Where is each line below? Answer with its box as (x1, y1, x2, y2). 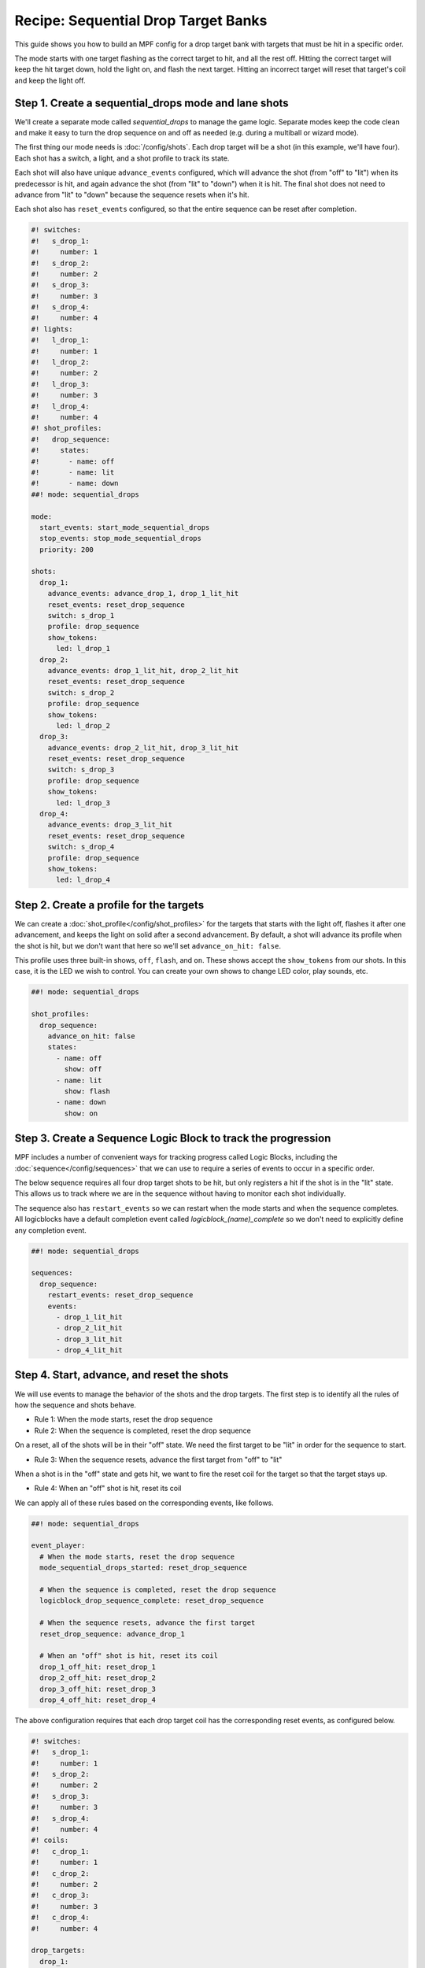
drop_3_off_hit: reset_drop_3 (39, 1685, 157, 1693)
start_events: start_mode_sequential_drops (39, 523, 210, 531)
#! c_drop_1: (31, 1847, 90, 1855)
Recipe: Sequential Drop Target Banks (14, 12, 268, 29)
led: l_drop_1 (56, 644, 110, 653)
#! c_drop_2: (31, 1869, 90, 1877)
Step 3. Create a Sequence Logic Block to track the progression (14, 1132, 331, 1145)
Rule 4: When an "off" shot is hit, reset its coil (34, 1484, 182, 1493)
